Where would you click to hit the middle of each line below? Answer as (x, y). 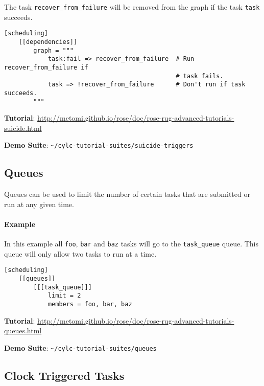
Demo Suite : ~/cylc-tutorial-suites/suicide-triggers (99, 145)
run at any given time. (39, 204)
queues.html (23, 331)
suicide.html (23, 128)
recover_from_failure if (46, 67)
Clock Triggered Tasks (64, 375)
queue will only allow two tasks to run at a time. (80, 253)
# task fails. (200, 76)
